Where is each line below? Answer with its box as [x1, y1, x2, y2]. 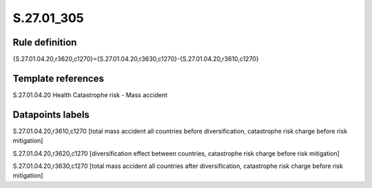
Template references [12, 72, 105, 84]
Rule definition [12, 36, 77, 48]
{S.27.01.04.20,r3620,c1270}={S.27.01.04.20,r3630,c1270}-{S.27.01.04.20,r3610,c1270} [12, 55, 259, 63]
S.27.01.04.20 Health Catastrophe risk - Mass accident [12, 90, 168, 99]
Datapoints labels [12, 109, 90, 121]
